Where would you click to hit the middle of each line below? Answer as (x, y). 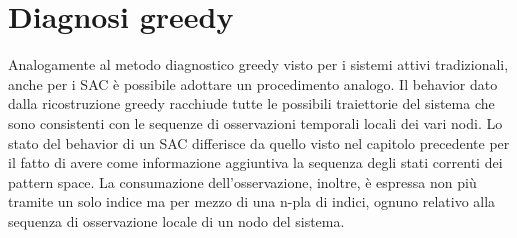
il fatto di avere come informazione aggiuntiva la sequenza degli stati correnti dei (255, 162)
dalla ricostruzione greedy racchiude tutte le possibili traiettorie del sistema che (251, 103)
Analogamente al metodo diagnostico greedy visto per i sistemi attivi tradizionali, (258, 64)
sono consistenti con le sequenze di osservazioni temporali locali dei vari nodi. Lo (255, 122)
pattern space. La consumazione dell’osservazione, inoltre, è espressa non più (242, 181)
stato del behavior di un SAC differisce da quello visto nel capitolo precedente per (259, 142)
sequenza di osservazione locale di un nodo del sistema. (176, 220)
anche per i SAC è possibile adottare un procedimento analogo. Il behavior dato (253, 83)
